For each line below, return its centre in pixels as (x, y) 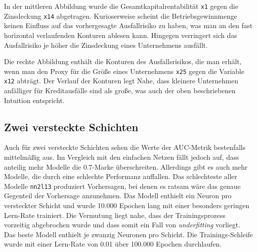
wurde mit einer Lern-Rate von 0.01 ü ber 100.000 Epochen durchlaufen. (113, 244)
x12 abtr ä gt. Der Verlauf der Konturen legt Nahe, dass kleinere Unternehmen (121, 81)
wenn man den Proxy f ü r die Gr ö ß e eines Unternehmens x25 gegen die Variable (124, 71)
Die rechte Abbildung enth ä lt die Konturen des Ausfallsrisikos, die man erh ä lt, (123, 61)
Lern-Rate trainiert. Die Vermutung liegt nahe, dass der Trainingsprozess (115, 215)
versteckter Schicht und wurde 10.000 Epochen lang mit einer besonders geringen (127, 205)
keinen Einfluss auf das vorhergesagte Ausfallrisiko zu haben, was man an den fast (128, 25)
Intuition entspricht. (34, 100)
